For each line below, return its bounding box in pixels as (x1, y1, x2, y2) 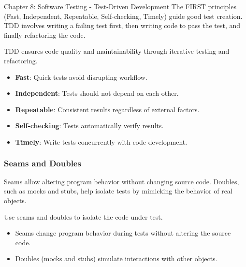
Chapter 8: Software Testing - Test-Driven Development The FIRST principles (4, 1, 237, 11)
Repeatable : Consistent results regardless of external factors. (15, 104, 200, 114)
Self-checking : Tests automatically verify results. (15, 120, 164, 131)
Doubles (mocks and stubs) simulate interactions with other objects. (15, 253, 217, 264)
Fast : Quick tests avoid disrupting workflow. (15, 72, 147, 82)
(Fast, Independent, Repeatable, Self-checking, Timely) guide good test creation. (4, 11, 243, 21)
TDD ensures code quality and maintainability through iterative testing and (4, 46, 230, 56)
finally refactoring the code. (4, 30, 86, 40)
